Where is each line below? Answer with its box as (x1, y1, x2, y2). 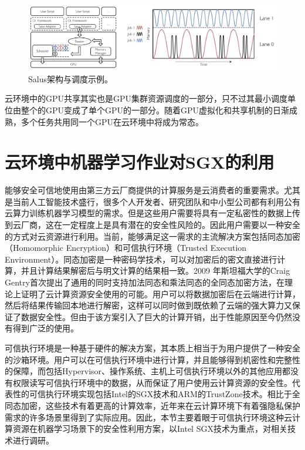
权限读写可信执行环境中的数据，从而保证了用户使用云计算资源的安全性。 (12, 376, 292, 388)
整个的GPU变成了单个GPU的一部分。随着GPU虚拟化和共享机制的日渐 (21, 103, 290, 116)
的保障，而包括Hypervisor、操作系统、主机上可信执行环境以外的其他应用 (5, 365, 283, 377)
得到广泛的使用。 (12, 322, 79, 334)
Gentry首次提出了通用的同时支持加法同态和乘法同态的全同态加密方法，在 (5, 276, 284, 288)
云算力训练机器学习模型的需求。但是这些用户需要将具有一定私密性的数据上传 (5, 207, 300, 219)
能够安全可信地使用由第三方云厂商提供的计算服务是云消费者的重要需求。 (5, 184, 284, 196)
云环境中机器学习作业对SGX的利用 (5, 150, 274, 174)
